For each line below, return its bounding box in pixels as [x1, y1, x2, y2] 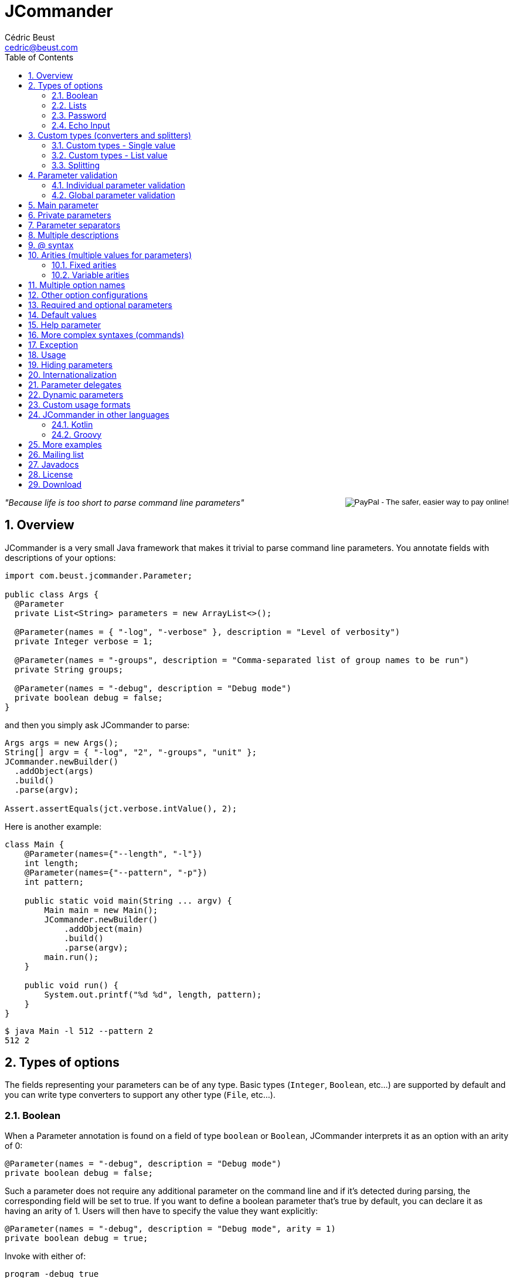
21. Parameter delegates [28, 379, 122, 390]
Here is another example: [5, 821, 101, 831]
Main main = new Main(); [44, 905, 158, 915]
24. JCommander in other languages [28, 409, 169, 420]
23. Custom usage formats [28, 399, 131, 410]
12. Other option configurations [28, 289, 148, 300]
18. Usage [28, 349, 66, 360]
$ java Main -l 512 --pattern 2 [5, 1026, 153, 1036]
